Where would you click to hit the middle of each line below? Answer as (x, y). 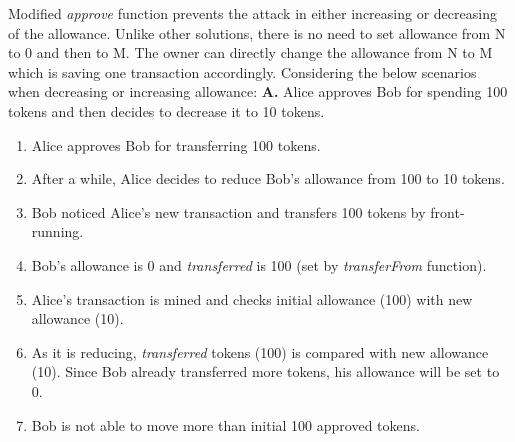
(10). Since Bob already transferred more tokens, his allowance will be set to (265, 371)
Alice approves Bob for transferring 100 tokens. (176, 144)
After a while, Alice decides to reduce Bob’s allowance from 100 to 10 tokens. (268, 178)
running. (57, 231)
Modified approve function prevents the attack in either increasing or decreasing (252, 13)
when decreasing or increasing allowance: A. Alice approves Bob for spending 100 (258, 91)
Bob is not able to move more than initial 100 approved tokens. (225, 424)
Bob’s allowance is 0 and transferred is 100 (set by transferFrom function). (259, 264)
